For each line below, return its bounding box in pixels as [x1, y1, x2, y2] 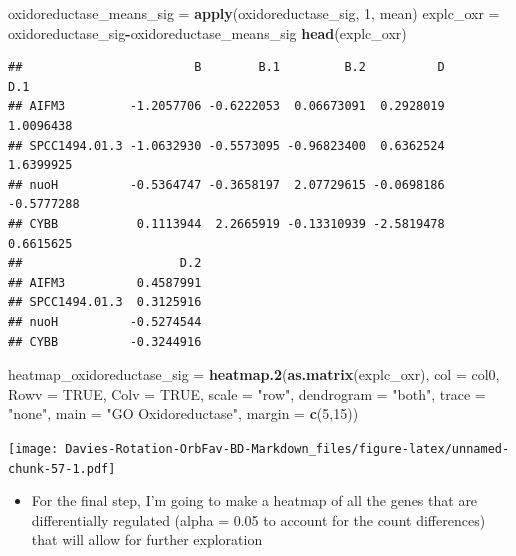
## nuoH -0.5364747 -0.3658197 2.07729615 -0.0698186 [8, 177, 445, 192]
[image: [8, 441, 59, 456]
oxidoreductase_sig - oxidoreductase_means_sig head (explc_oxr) [8, 22, 407, 43]
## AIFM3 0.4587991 [8, 275, 202, 290]
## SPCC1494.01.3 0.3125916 [8, 295, 202, 310]
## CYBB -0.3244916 [8, 334, 202, 349]
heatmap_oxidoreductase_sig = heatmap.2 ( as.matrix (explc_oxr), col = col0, [8, 364, 500, 385]
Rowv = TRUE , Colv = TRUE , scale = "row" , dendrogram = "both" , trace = [8, 383, 486, 404]
